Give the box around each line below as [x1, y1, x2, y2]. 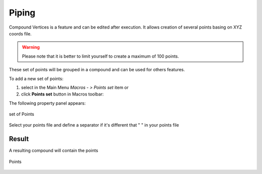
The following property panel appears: [9, 100, 86, 106]
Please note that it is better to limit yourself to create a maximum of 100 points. [22, 53, 180, 59]
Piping [9, 7, 36, 18]
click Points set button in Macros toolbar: [21, 91, 104, 97]
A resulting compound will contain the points [9, 148, 98, 154]
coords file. [9, 31, 32, 36]
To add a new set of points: [9, 76, 64, 81]
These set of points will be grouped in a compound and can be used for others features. [9, 67, 185, 73]
